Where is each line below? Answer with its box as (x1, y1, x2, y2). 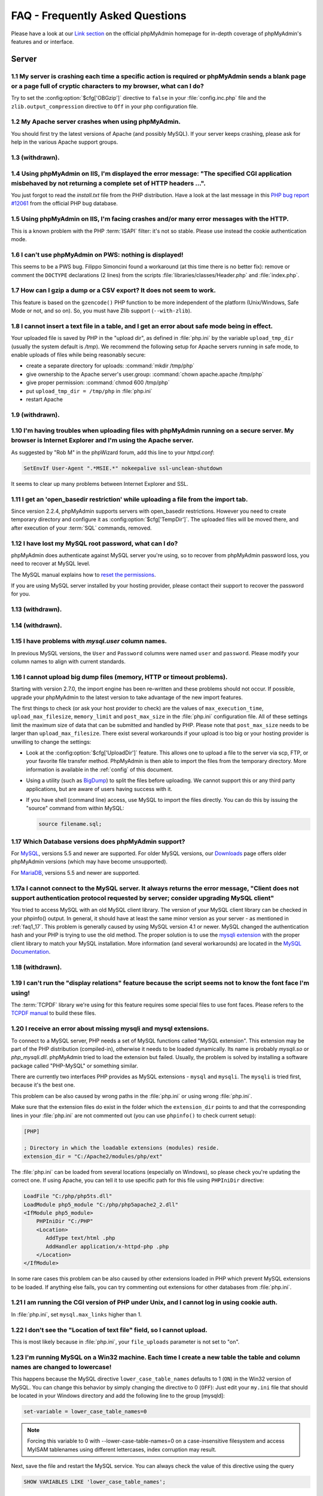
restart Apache (26, 396, 63, 403)
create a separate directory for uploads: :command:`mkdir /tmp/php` (26, 362, 195, 369)
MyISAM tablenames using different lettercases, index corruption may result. (27, 1446, 217, 1453)
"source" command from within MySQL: (26, 805, 124, 812)
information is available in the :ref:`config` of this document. (26, 766, 173, 773)
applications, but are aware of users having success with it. (26, 785, 173, 792)
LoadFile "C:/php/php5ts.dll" (23, 1193, 112, 1200)
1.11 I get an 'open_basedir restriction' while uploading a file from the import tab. (11, 495, 248, 503)
